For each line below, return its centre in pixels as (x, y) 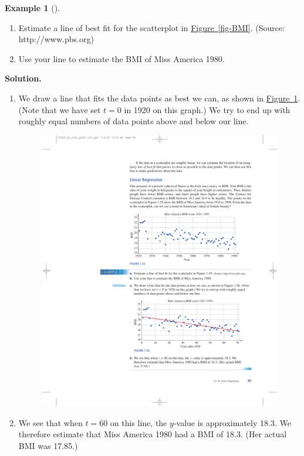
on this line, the (139, 422)
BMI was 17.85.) (48, 446)
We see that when (50, 422)
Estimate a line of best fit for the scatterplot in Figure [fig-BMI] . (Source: (152, 27)
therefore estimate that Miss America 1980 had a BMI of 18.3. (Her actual (153, 434)
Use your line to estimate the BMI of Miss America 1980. (121, 58)
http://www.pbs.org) (56, 39)
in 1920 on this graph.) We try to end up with (207, 109)
